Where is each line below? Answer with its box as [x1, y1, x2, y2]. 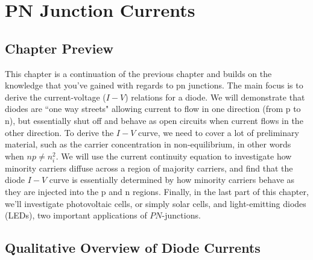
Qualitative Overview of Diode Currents [5, 238, 261, 257]
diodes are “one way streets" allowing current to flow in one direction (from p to [5, 102, 301, 115]
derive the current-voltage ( [5, 90, 106, 103]
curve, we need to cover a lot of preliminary [138, 126, 299, 138]
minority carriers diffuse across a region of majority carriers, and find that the [5, 161, 293, 174]
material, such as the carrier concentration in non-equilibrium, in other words [5, 138, 291, 150]
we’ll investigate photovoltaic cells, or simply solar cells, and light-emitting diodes [5, 197, 306, 209]
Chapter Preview [5, 39, 113, 57]
